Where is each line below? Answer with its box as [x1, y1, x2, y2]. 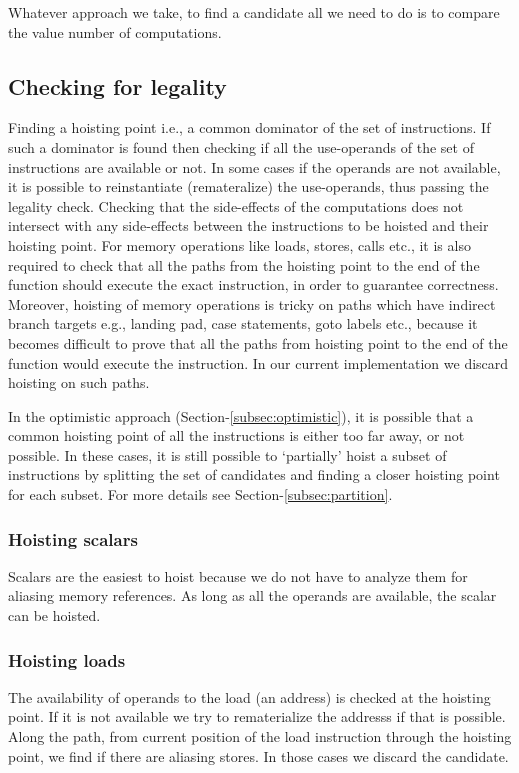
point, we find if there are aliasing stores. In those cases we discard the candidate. [8, 745, 509, 766]
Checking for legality [8, 70, 227, 101]
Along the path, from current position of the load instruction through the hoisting [8, 726, 512, 747]
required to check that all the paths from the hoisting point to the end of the [8, 254, 480, 275]
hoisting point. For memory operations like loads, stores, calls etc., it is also [8, 234, 471, 255]
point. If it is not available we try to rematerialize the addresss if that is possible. [8, 706, 506, 727]
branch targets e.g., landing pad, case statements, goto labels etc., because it [8, 313, 478, 334]
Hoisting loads [8, 647, 126, 672]
